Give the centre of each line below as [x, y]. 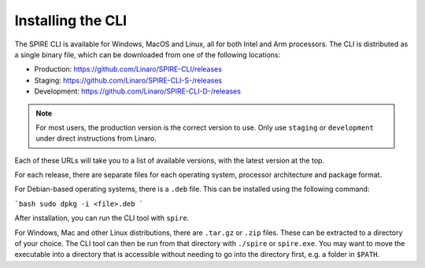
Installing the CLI [71, 20]
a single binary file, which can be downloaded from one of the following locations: [148, 54]
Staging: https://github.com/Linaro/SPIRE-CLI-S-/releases [128, 80]
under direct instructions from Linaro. [96, 138]
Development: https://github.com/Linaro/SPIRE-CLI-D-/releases [138, 91]
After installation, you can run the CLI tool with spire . [102, 218]
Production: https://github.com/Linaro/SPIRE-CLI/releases [128, 69]
